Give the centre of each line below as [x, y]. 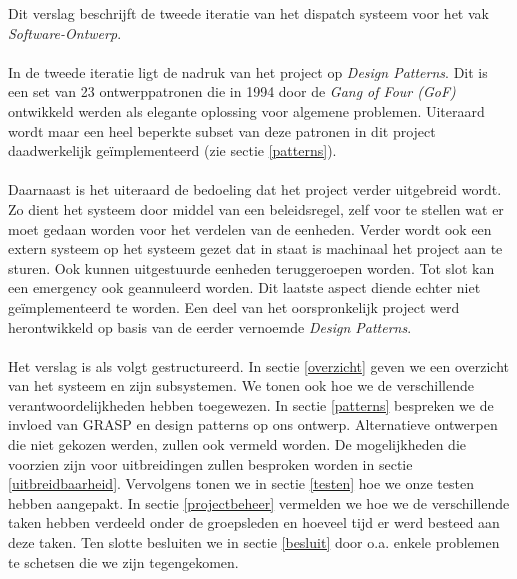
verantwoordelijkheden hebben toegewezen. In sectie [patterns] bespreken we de [251, 404]
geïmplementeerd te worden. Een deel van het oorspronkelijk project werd [234, 306]
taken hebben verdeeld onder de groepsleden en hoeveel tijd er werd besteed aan [254, 522]
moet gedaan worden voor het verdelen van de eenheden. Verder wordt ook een [250, 228]
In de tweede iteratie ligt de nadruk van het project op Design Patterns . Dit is [248, 71]
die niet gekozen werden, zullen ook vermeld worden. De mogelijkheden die [237, 444]
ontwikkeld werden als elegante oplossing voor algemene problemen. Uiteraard [246, 110]
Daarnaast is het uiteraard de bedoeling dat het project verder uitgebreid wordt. [255, 189]
